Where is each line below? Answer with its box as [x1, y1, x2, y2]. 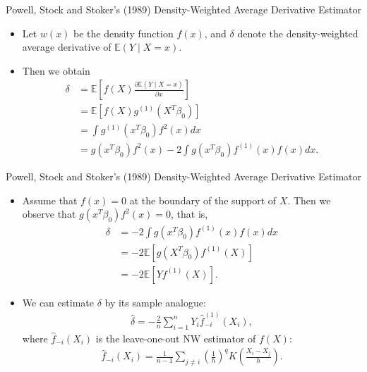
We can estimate [22, 294, 94, 309]
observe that [22, 206, 76, 221]
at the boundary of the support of [129, 192, 277, 207]
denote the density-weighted [237, 25, 359, 40]
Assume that [22, 192, 78, 207]
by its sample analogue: [104, 294, 206, 309]
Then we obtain [22, 63, 90, 77]
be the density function [73, 25, 174, 40]
